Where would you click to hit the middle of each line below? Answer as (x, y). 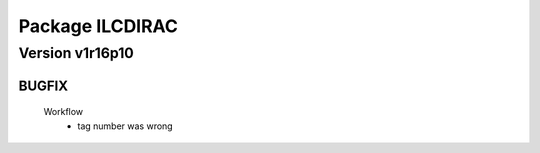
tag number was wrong (125, 126)
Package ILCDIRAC (98, 26)
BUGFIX (43, 85)
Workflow (63, 112)
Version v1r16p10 (76, 53)
